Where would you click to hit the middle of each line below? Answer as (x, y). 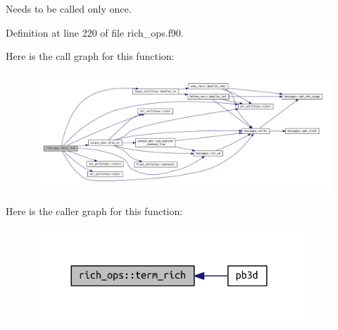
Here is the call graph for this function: (90, 56)
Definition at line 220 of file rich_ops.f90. (95, 32)
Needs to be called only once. (69, 8)
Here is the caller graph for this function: (94, 210)
